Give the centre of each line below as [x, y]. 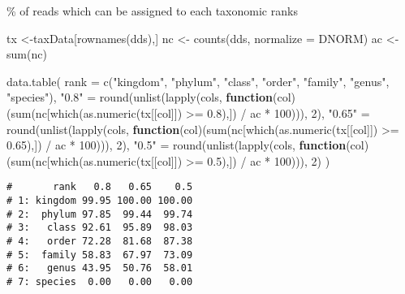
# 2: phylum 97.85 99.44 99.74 [100, 214]
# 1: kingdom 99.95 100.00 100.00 [100, 201]
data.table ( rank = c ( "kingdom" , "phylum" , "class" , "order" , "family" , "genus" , [198, 81]
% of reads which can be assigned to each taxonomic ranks [152, 11]
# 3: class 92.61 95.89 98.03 [100, 228]
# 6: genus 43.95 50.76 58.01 [100, 268]
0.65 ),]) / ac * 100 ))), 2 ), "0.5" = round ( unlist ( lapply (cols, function [177, 145]
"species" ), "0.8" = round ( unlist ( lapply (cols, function [140, 97]
